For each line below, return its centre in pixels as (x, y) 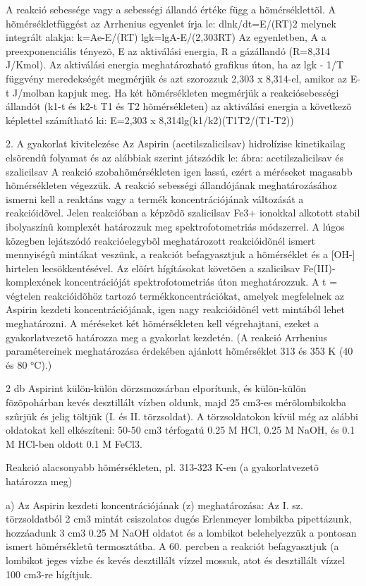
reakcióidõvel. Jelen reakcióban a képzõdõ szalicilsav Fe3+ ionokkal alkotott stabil (183, 213)
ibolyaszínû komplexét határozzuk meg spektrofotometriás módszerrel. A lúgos (175, 226)
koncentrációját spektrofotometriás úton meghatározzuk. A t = (201, 282)
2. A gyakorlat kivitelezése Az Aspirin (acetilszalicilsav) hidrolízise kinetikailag (176, 144)
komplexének (33, 282)
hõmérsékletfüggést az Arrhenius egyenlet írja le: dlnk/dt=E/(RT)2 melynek (171, 23)
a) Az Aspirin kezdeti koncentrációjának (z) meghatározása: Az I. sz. (154, 505)
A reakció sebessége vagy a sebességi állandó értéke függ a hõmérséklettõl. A (171, 9)
